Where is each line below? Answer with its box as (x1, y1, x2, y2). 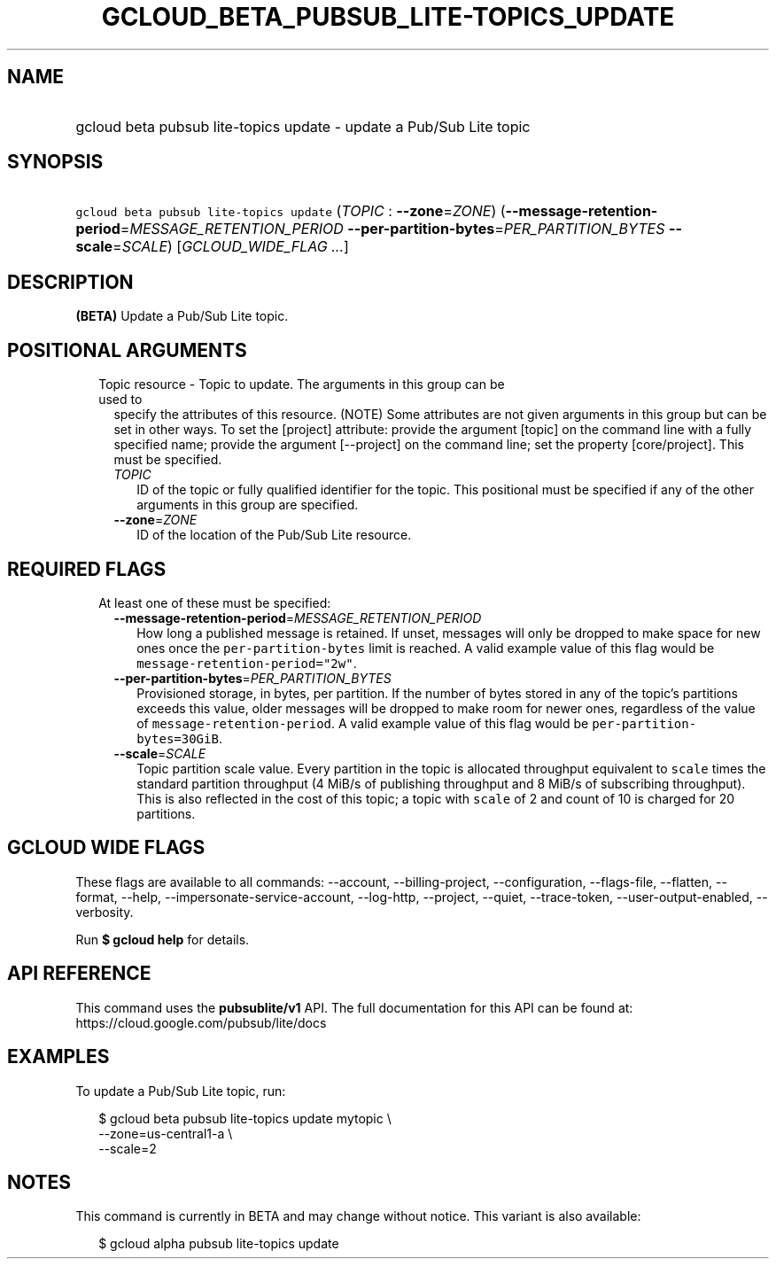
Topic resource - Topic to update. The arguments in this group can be (98, 377, 505, 392)
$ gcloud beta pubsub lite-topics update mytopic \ (98, 1110, 392, 1126)
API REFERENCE (7, 962, 151, 985)
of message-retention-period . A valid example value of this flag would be (136, 715, 589, 731)
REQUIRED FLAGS (7, 557, 167, 580)
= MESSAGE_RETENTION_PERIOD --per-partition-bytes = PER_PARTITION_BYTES (120, 220, 665, 238)
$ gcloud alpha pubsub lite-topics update (98, 1236, 339, 1252)
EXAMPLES (7, 1045, 110, 1068)
